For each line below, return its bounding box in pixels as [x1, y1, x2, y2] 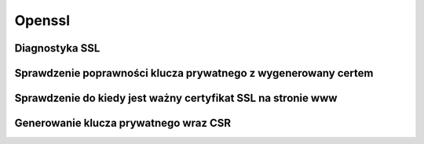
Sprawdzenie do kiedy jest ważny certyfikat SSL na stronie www [14, 92, 338, 105]
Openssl [14, 12, 71, 29]
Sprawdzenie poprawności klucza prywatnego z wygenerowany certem [14, 67, 374, 80]
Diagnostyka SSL [14, 41, 101, 55]
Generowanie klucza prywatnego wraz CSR [14, 117, 232, 130]
